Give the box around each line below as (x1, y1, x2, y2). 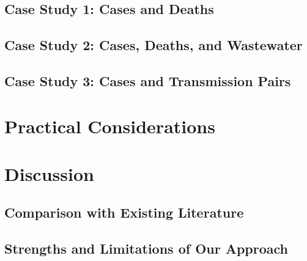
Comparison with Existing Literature (4, 203, 244, 222)
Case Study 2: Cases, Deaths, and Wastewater (4, 35, 303, 54)
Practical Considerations (4, 113, 215, 138)
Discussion (4, 161, 94, 186)
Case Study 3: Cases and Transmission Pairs (4, 71, 291, 90)
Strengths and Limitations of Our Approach (4, 239, 289, 258)
